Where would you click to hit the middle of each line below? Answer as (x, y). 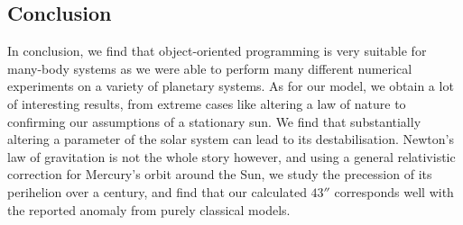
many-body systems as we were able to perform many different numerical (210, 68)
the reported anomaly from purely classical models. (149, 209)
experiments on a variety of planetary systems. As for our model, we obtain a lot (231, 86)
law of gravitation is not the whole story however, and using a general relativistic (231, 156)
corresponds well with (394, 191)
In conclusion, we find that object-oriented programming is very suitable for (217, 51)
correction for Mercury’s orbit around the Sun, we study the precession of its (220, 174)
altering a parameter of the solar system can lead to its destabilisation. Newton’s (231, 139)
